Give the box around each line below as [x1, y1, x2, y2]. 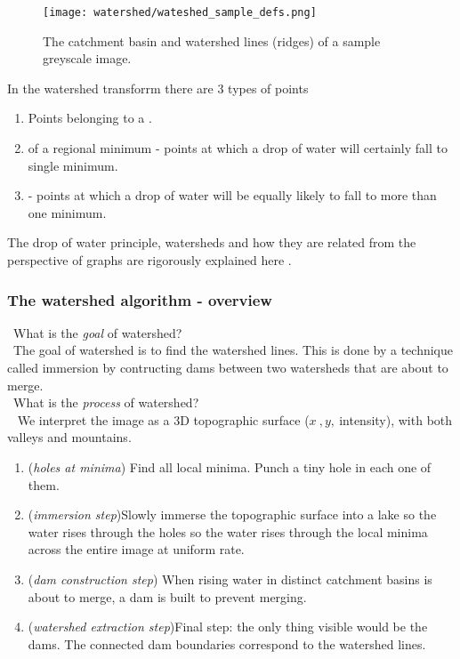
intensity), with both [339, 410, 453, 429]
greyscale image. [43, 49, 132, 68]
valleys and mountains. [7, 428, 132, 446]
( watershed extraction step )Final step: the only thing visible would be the [28, 617, 428, 636]
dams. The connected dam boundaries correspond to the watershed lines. [28, 634, 426, 653]
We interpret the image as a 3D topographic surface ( [17, 410, 310, 429]
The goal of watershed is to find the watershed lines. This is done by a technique [12, 341, 454, 359]
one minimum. [28, 203, 107, 221]
